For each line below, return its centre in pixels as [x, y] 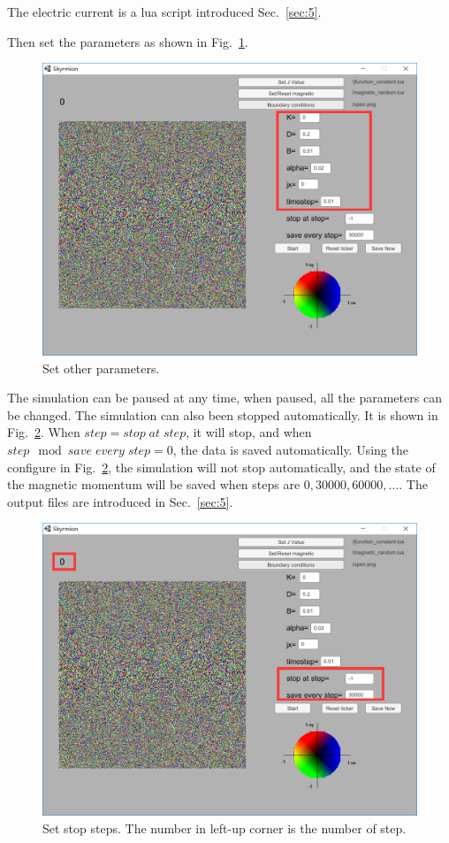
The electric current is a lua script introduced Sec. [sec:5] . [164, 11]
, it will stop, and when [249, 432]
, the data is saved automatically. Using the [290, 449]
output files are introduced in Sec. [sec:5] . [120, 501]
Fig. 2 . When [44, 432]
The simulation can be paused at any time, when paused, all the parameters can [224, 398]
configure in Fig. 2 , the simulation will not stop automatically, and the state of [221, 467]
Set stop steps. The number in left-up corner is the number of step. [224, 828]
